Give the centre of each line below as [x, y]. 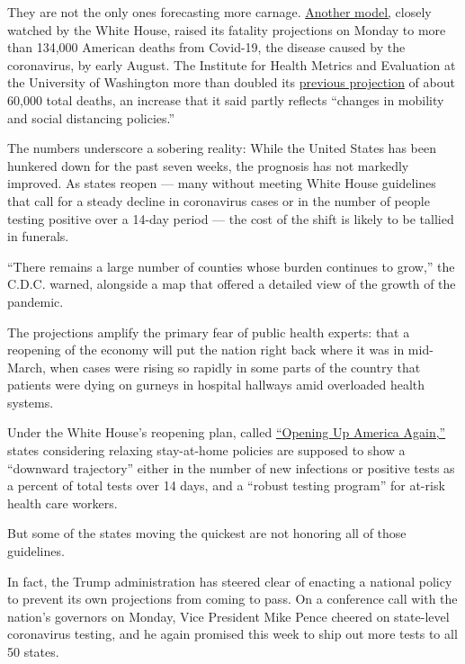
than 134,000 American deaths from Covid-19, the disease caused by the [206, 47]
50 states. [33, 651]
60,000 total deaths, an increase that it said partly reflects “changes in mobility [226, 99]
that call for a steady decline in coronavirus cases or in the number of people [219, 200]
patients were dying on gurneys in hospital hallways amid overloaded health [216, 385]
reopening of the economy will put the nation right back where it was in [206, 350]
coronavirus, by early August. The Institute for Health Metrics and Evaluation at [232, 64]
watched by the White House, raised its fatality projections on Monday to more [227, 29]
